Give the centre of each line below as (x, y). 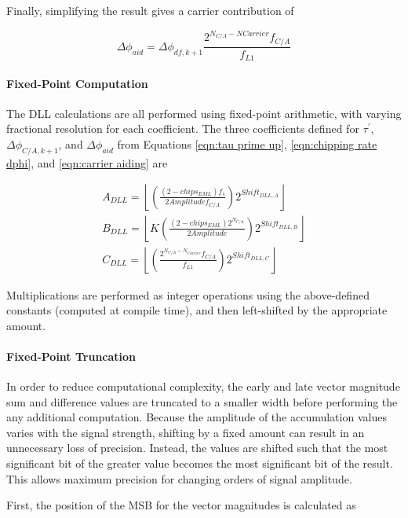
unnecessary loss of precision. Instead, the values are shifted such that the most (197, 448)
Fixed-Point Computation (77, 83)
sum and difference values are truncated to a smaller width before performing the (202, 401)
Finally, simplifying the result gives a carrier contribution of (150, 10)
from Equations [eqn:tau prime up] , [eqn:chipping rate (247, 144)
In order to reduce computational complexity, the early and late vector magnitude (203, 386)
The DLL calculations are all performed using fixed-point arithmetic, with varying (204, 113)
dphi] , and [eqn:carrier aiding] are (87, 162)
